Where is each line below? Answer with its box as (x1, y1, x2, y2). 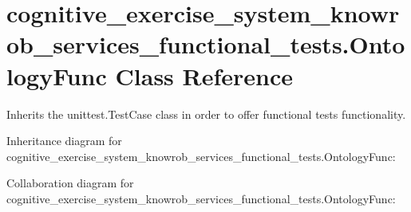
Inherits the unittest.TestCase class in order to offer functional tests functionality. (6, 105, 406, 122)
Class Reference (115, 59, 294, 92)
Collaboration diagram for (6, 175, 134, 191)
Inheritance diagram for (6, 132, 122, 149)
